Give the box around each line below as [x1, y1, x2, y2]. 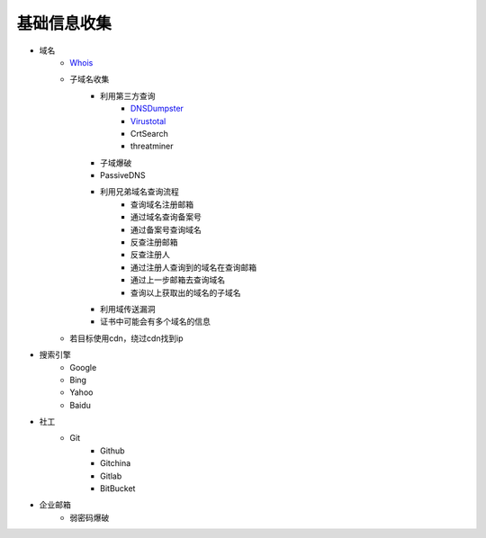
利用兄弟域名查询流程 [100, 186, 179, 197]
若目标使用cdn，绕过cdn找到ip [69, 333, 184, 344]
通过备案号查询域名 [130, 224, 202, 235]
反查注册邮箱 [130, 237, 178, 247]
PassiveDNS [100, 170, 146, 181]
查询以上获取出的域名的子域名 [130, 287, 241, 298]
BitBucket [100, 483, 136, 494]
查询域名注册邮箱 [130, 199, 193, 210]
